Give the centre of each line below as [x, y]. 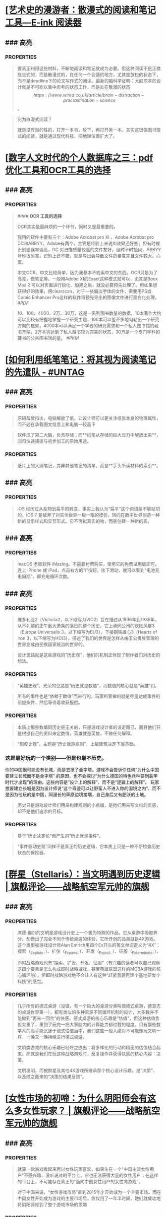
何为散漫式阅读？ [35, 119]
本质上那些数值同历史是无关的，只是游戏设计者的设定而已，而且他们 [87, 727]
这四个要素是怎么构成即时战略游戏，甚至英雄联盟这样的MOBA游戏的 [87, 969]
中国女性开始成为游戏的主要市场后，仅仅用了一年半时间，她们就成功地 [89, 1198]
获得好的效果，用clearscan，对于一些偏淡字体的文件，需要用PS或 [84, 291]
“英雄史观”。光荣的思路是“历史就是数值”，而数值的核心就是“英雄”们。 [88, 686]
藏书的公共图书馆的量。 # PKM [48, 338]
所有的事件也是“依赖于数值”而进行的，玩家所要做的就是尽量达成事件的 [89, 696]
